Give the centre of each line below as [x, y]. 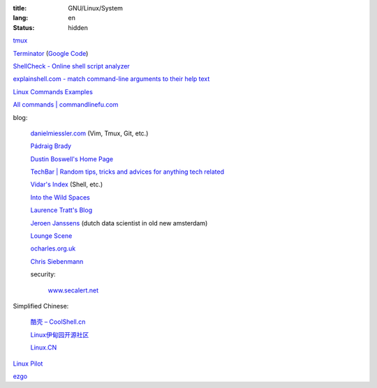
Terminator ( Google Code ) [51, 53]
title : [20, 8]
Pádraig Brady [51, 146]
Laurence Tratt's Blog [61, 210]
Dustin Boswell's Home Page [72, 159]
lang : [21, 18]
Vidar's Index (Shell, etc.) [67, 184]
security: [43, 274]
